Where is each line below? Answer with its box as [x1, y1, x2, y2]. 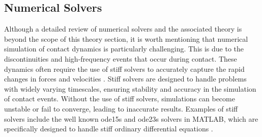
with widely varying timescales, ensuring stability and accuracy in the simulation [4, 83, 256, 94]
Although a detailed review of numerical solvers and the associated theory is [4, 23, 242, 34]
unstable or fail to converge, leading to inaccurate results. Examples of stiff [4, 103, 238, 114]
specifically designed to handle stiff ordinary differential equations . [4, 123, 213, 134]
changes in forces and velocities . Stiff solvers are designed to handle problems [4, 73, 247, 84]
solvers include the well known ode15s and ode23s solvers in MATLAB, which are [4, 113, 258, 124]
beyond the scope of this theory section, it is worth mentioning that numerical [4, 33, 248, 44]
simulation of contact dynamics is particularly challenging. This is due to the [4, 43, 244, 54]
